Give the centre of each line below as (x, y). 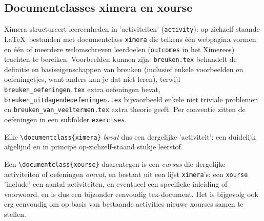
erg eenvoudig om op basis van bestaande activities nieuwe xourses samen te (124, 204)
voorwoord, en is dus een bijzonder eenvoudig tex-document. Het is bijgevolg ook (131, 194)
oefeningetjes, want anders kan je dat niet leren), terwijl (92, 79)
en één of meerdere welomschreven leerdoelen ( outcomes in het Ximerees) (119, 49)
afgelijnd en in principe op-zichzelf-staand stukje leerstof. (94, 147)
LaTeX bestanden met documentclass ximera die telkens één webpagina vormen (130, 39)
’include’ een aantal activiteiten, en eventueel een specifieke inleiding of (116, 184)
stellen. (15, 214)
